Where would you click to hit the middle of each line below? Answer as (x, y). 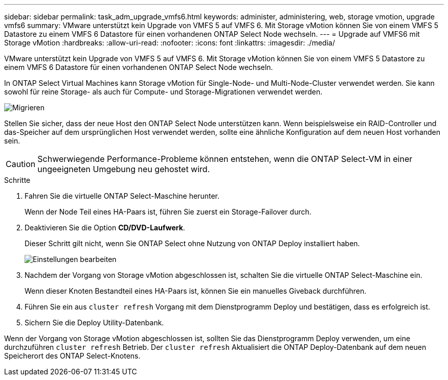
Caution (21, 164)
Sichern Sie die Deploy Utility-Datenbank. (94, 323)
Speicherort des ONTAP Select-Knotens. (72, 356)
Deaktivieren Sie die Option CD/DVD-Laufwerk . (105, 228)
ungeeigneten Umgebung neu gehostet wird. (124, 169)
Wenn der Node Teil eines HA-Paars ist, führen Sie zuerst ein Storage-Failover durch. (168, 212)
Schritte (17, 180)
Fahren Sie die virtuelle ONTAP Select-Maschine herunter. (122, 196)
